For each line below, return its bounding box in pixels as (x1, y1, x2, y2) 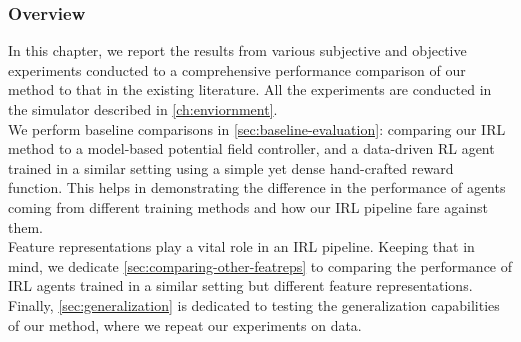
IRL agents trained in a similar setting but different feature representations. (8, 275, 473, 296)
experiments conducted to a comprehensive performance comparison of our (8, 59, 466, 80)
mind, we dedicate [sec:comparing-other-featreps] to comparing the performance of (8, 255, 513, 276)
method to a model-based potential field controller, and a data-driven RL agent (8, 138, 495, 159)
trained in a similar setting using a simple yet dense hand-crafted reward (8, 157, 454, 178)
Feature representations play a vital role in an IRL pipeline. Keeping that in (8, 236, 475, 257)
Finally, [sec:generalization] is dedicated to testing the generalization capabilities (8, 294, 500, 315)
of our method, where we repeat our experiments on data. (8, 314, 362, 335)
